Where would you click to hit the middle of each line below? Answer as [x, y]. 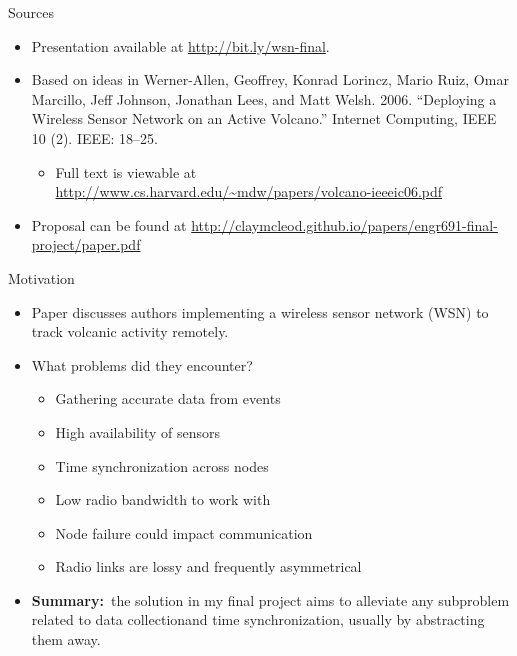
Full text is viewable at [126, 171]
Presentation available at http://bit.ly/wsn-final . [180, 45]
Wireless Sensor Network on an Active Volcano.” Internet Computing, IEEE [264, 118]
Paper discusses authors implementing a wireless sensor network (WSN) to [260, 311]
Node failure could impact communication [184, 532]
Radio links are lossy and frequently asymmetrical [208, 566]
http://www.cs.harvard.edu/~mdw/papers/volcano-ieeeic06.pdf [249, 191]
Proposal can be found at [109, 224]
